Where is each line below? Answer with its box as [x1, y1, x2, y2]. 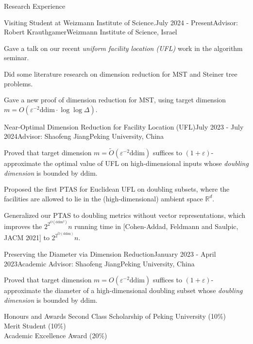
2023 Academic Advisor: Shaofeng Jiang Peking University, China [4, 258, 195, 268]
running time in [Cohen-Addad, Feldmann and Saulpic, [74, 221, 238, 231]
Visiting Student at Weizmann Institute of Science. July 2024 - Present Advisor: [4, 17, 238, 27]
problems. [4, 78, 33, 88]
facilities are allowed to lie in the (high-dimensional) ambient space [4, 193, 203, 203]
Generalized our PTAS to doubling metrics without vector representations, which [4, 210, 245, 220]
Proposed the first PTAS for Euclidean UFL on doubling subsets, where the [4, 184, 230, 194]
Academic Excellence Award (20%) [4, 330, 107, 340]
